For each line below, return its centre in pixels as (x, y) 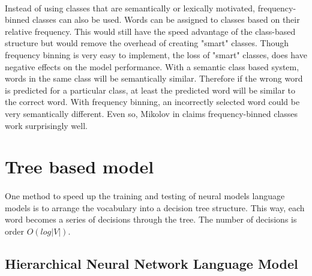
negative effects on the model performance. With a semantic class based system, (152, 66)
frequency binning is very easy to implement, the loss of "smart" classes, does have (156, 54)
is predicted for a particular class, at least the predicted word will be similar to (150, 90)
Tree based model (79, 166)
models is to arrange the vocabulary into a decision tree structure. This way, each (155, 207)
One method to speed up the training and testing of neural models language (145, 196)
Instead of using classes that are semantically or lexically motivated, (130, 7)
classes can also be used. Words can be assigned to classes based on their (166, 19)
